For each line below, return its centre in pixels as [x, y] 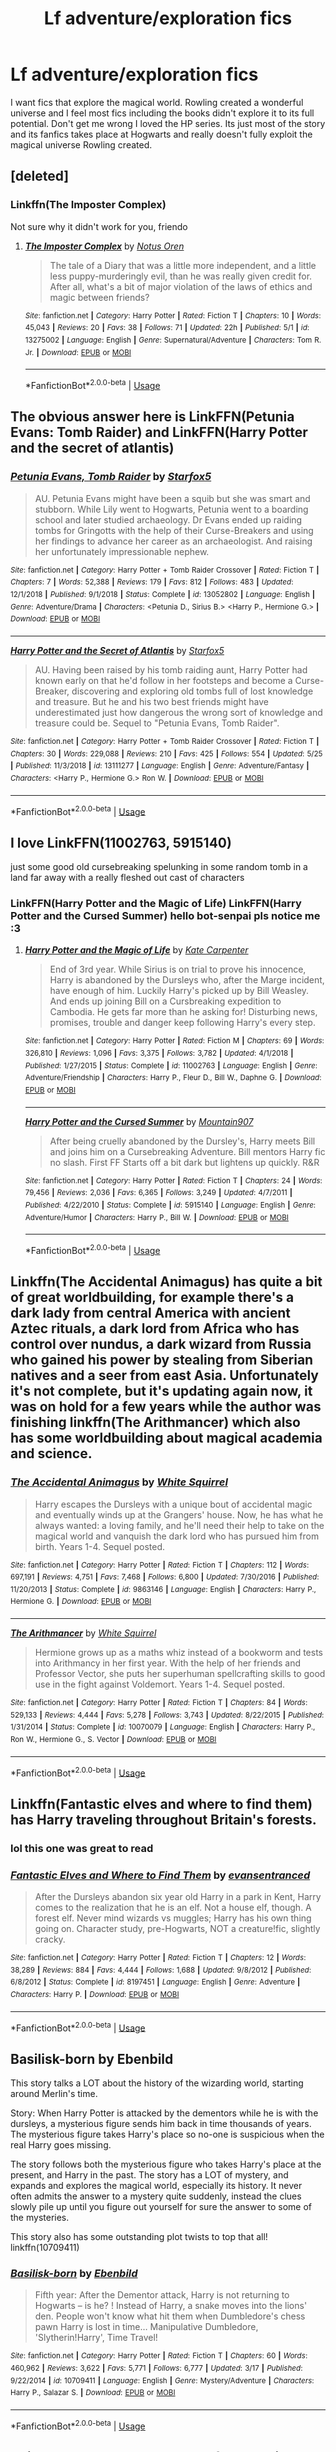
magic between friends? [99, 297]
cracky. [50, 1939]
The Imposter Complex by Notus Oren [104, 246]
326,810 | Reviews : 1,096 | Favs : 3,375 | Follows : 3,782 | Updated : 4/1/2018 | [159, 1053]
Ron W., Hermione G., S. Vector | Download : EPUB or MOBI [113, 1740]
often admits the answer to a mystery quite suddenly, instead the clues [156, 2196]
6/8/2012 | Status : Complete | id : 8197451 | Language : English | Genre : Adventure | [155, 1982]
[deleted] [40, 176]
